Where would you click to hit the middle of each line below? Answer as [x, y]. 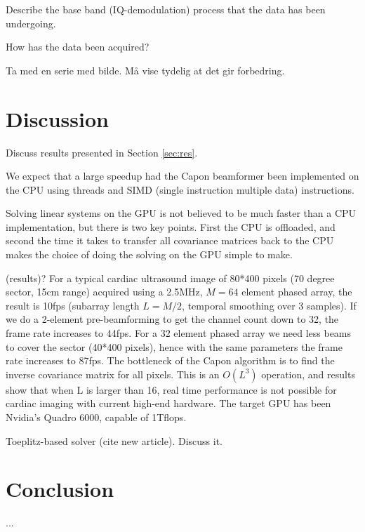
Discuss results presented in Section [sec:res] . [102, 152]
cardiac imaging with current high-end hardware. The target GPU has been [168, 403]
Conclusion [60, 489]
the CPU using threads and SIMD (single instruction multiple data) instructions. [180, 189]
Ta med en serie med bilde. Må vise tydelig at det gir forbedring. [145, 70]
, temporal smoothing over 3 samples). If [269, 305]
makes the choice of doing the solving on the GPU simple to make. [149, 254]
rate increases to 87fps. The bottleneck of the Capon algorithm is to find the [170, 360]
